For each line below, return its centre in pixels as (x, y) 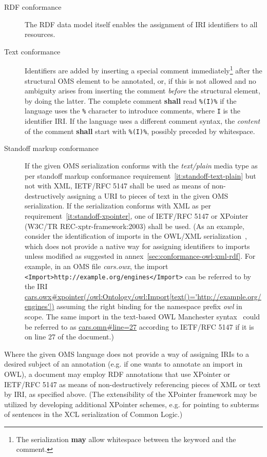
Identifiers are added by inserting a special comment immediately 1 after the (144, 70)
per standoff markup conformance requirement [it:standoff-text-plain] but (140, 175)
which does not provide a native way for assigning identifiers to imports (137, 246)
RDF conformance (33, 7)
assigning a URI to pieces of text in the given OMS (148, 195)
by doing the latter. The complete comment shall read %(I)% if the (131, 100)
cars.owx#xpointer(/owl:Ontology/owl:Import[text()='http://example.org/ (143, 296)
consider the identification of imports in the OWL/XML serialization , (136, 236)
